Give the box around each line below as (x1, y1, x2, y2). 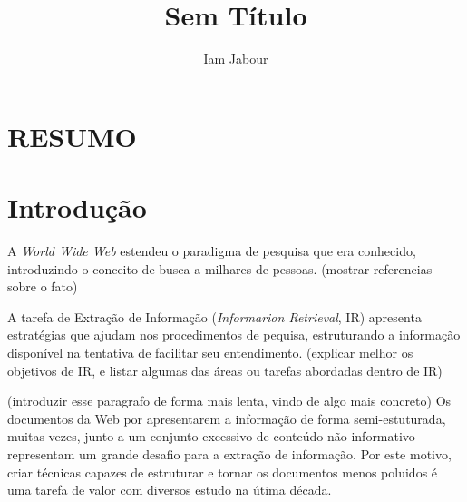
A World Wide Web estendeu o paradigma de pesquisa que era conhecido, (7, 241, 416, 261)
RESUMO (7, 117, 137, 154)
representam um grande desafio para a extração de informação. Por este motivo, (7, 444, 452, 463)
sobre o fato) (7, 277, 78, 296)
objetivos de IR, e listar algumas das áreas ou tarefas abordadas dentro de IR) (7, 360, 443, 379)
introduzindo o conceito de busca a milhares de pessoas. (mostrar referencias (7, 259, 433, 278)
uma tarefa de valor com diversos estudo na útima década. (7, 480, 332, 499)
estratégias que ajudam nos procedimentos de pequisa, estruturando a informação (7, 325, 461, 344)
